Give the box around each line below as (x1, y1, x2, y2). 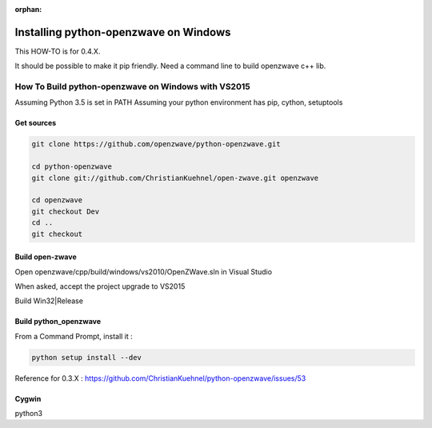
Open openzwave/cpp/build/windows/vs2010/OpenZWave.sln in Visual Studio (14, 266, 272, 276)
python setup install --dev (31, 353, 142, 362)
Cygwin (14, 394, 42, 403)
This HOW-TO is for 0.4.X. (14, 46, 101, 56)
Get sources (14, 118, 57, 128)
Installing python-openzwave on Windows (14, 25, 231, 39)
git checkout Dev (31, 206, 100, 216)
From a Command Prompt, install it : (14, 331, 134, 341)
